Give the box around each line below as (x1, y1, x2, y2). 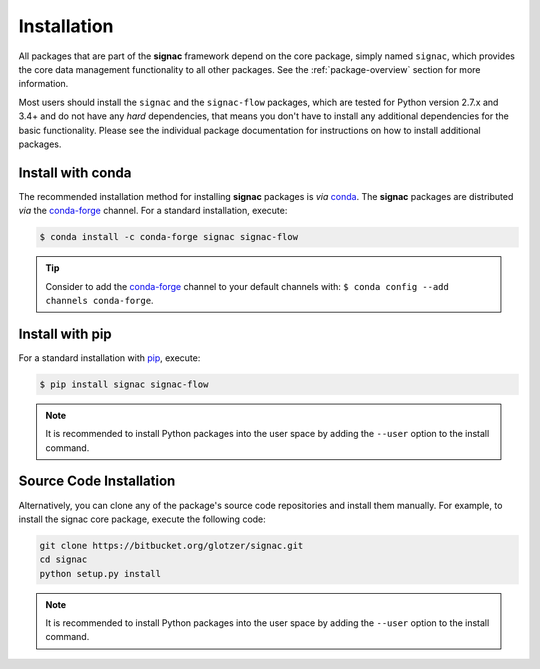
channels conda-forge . (45, 294, 154, 306)
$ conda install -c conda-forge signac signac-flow (39, 231, 299, 243)
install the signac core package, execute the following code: (18, 513, 267, 525)
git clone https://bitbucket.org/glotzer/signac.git (39, 540, 304, 551)
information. (18, 78, 69, 90)
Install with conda (18, 164, 132, 181)
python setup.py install (39, 568, 162, 579)
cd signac (39, 554, 88, 565)
